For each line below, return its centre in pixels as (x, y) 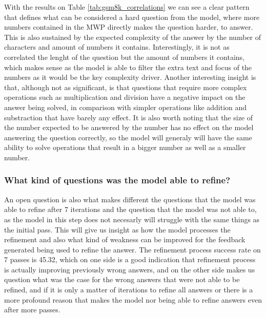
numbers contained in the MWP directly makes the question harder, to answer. (129, 27)
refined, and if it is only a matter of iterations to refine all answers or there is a (129, 290)
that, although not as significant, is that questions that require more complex (126, 87)
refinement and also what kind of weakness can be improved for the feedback (125, 239)
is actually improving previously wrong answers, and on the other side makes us (130, 269)
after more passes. (32, 310)
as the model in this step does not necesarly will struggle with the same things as (132, 219)
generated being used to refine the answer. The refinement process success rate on (132, 249)
